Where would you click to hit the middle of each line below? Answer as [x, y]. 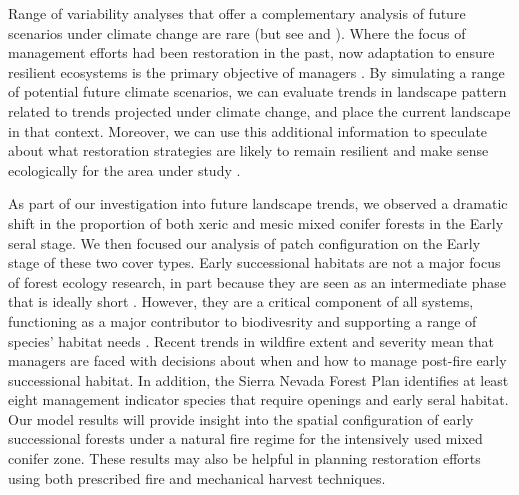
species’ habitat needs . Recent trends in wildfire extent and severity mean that [251, 340]
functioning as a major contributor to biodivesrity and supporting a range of [242, 320]
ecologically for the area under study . [124, 169]
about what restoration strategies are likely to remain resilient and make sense [248, 150]
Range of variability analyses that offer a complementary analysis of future [237, 13]
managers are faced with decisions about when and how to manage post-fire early [257, 360]
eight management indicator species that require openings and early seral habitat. [258, 399]
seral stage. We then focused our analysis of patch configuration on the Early [244, 242]
